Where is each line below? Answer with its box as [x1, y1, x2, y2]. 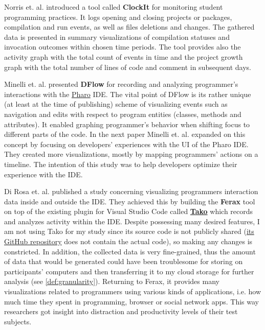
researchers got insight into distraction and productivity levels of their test [4, 306, 238, 317]
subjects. [4, 316, 32, 326]
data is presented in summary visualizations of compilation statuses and [4, 31, 230, 42]
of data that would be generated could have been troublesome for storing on [4, 256, 243, 267]
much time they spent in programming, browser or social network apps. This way [4, 296, 259, 307]
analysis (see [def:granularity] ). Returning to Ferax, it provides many [4, 276, 219, 287]
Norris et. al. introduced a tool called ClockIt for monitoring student [4, 2, 223, 12]
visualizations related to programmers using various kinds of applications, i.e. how [4, 286, 261, 297]
